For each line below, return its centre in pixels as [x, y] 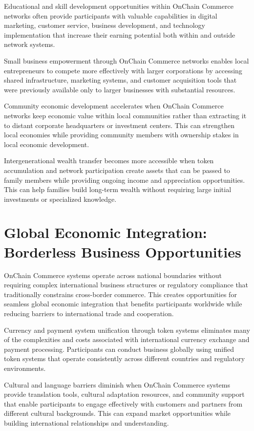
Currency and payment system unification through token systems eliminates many [127, 330]
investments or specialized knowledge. [60, 199]
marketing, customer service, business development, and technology [105, 25]
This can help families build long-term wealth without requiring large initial [118, 189]
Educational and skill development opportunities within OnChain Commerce [119, 6]
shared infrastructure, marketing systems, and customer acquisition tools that [120, 80]
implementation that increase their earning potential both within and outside [120, 34]
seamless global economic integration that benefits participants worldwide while [123, 304]
